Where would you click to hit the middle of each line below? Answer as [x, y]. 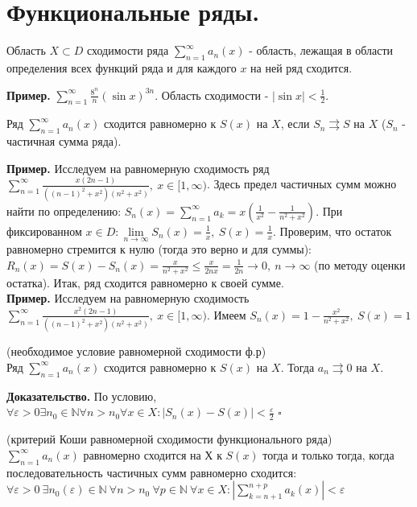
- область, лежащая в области [321, 50]
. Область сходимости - [212, 95]
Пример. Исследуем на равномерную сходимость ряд [138, 168]
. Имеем [226, 314]
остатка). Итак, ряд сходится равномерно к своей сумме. [145, 282]
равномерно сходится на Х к [153, 454]
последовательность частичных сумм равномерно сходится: [152, 472]
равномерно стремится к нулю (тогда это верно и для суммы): [159, 249]
